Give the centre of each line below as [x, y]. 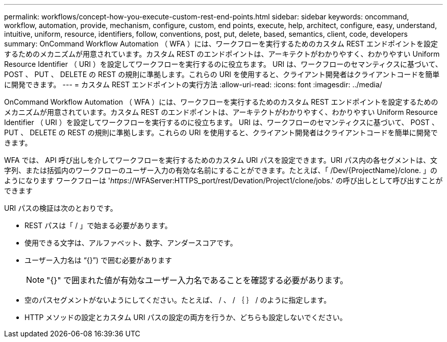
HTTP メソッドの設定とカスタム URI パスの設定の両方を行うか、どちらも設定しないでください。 [186, 317]
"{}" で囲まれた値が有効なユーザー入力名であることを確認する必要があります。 [197, 280]
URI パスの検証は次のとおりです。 [61, 208]
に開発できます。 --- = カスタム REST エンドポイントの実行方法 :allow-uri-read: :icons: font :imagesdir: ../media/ [193, 84]
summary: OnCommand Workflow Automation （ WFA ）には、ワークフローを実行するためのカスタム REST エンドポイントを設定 [221, 44]
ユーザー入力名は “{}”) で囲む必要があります [98, 260]
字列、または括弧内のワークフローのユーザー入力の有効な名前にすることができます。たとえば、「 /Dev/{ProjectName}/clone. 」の [221, 170]
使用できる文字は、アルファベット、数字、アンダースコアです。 [131, 243]
